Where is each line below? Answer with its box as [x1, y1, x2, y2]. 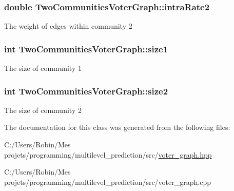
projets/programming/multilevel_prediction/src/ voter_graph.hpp [4, 149, 212, 160]
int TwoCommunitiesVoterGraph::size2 [4, 84, 168, 97]
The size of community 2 [4, 104, 82, 115]
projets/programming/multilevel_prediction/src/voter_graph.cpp [4, 176, 211, 187]
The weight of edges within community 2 [4, 21, 132, 31]
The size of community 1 [4, 63, 82, 73]
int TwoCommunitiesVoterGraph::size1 [4, 42, 168, 55]
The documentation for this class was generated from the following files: [4, 122, 230, 132]
